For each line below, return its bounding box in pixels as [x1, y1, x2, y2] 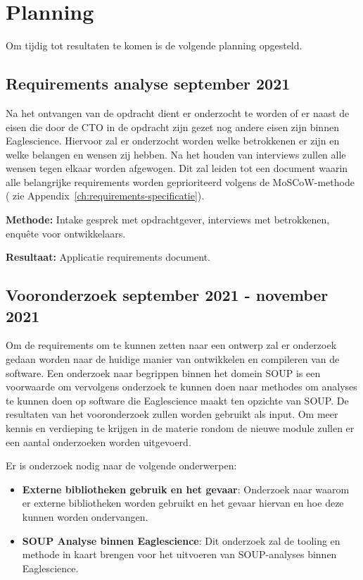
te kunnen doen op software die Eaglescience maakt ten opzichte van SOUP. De [6, 393, 349, 407]
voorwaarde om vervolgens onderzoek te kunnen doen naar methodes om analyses [6, 379, 357, 394]
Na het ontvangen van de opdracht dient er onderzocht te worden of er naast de [6, 105, 350, 120]
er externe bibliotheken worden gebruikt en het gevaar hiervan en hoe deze [22, 495, 344, 510]
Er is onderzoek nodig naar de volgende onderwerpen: [6, 458, 237, 473]
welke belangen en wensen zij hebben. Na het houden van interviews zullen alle [6, 147, 346, 161]
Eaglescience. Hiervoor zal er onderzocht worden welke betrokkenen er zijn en [6, 133, 340, 148]
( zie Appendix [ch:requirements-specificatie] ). [6, 188, 205, 203]
